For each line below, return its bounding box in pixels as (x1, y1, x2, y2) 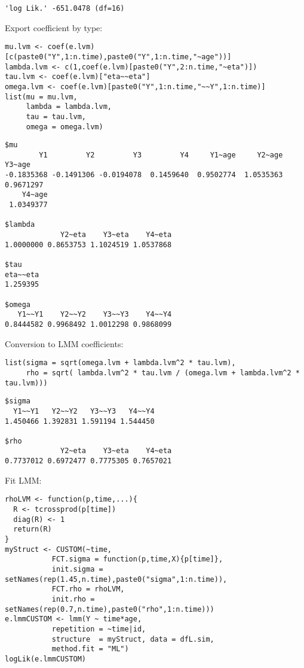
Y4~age (22, 190, 48, 199)
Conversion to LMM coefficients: (5, 337, 124, 350)
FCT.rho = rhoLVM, (51, 585, 125, 594)
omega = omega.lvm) (26, 122, 103, 131)
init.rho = (51, 594, 95, 603)
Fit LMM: (5, 473, 42, 486)
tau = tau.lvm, (26, 112, 87, 121)
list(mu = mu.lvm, (5, 92, 78, 101)
